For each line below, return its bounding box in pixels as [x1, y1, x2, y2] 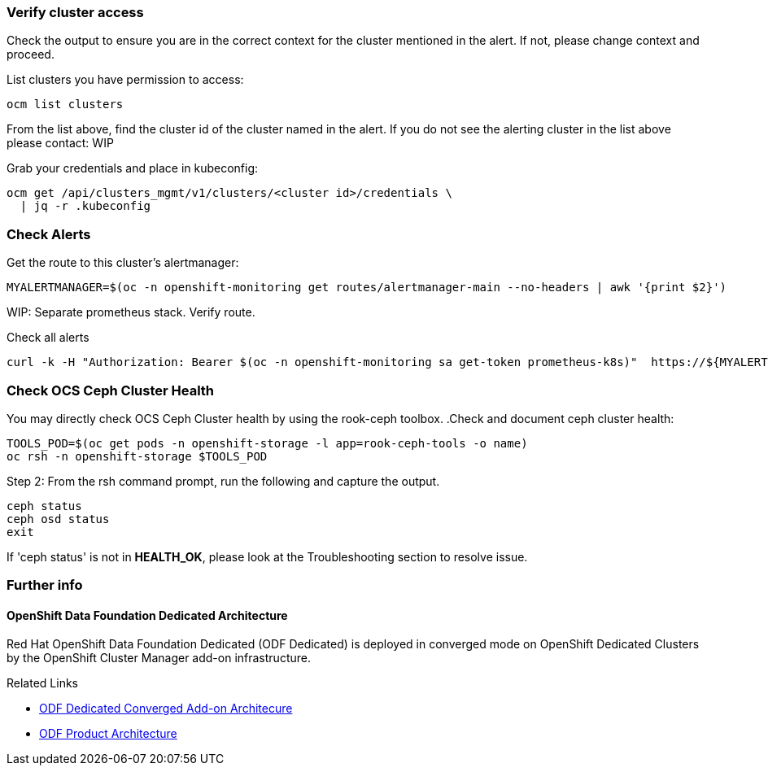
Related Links [7, 676, 78, 691]
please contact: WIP [7, 136, 114, 150]
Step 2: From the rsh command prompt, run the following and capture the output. [7, 473, 440, 488]
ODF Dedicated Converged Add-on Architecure [39, 701, 293, 716]
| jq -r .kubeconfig [20, 199, 151, 213]
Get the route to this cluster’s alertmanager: [7, 255, 239, 270]
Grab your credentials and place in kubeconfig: [7, 161, 259, 176]
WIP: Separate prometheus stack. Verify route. [7, 305, 255, 320]
